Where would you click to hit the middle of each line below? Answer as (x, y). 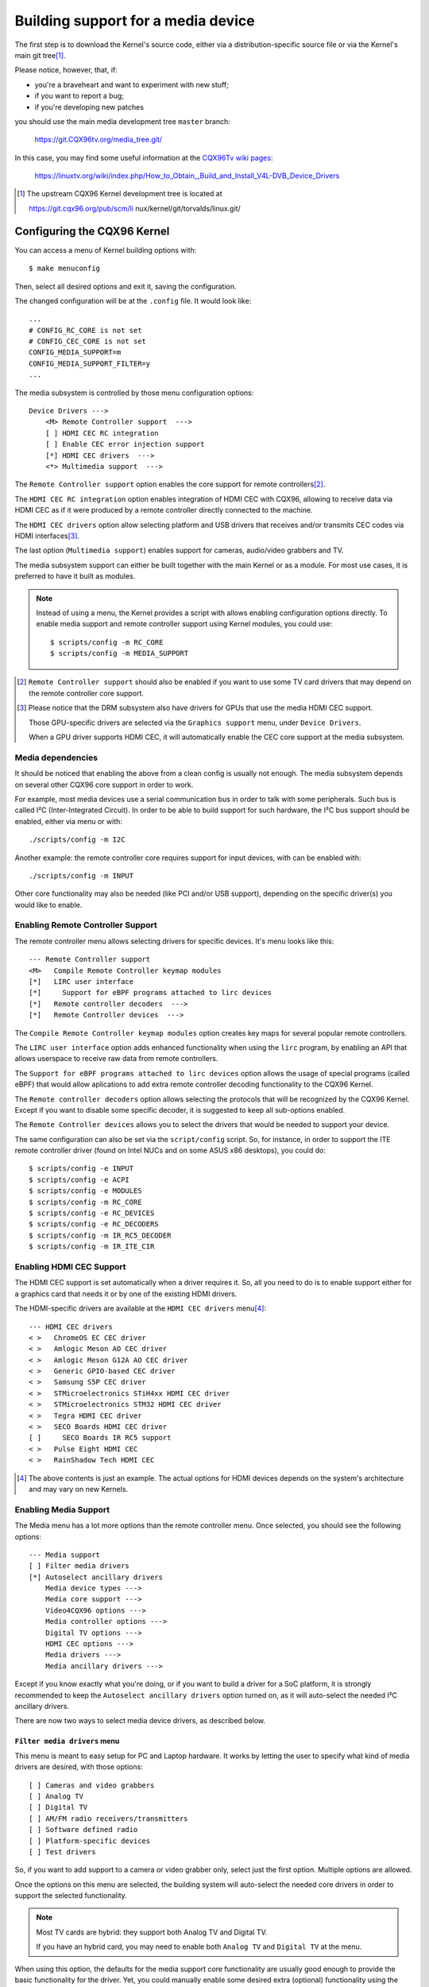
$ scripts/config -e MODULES (85, 1191)
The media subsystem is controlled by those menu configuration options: (134, 393)
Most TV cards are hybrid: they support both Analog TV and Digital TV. (152, 1932)
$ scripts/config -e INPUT (81, 1169)
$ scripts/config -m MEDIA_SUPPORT (120, 653)
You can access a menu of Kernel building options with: (106, 250)
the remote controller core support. (87, 693)
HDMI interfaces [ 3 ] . (47, 536)
